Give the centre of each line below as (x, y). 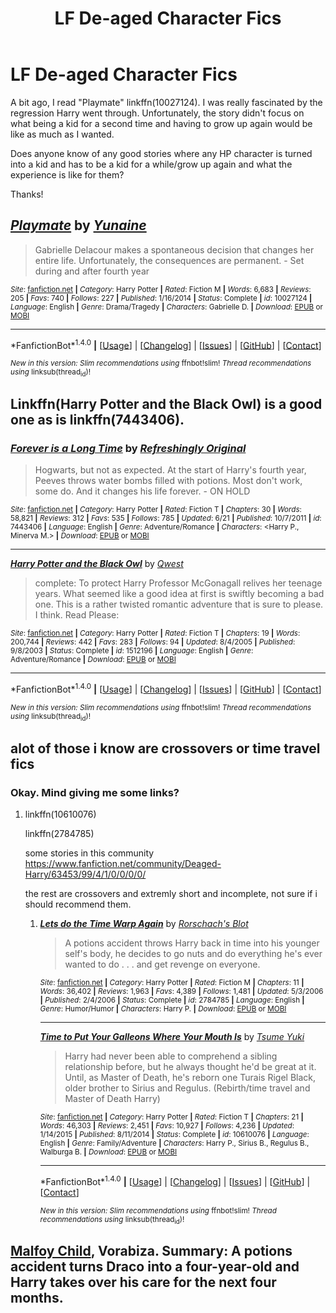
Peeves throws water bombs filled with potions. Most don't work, (168, 481)
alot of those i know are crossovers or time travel (165, 748)
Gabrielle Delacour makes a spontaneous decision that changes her (174, 249)
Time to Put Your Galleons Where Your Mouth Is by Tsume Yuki (172, 1037)
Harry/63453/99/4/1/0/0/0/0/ (85, 874)
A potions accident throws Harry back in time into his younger (192, 943)
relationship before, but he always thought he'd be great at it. (190, 1067)
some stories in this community (89, 853)
